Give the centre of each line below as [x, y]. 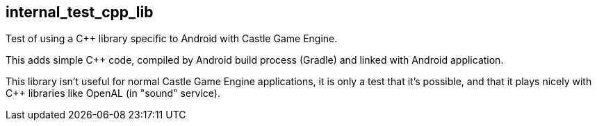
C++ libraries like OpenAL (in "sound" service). [113, 93]
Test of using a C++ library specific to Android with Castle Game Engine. [172, 39]
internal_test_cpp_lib [80, 12]
